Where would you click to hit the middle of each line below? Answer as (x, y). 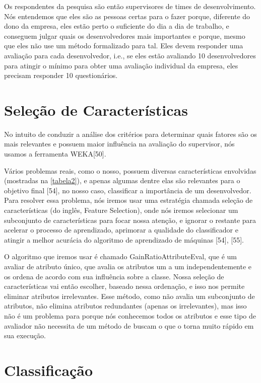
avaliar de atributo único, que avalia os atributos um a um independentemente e (128, 266)
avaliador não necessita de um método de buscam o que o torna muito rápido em (129, 325)
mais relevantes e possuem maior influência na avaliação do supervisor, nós (119, 144)
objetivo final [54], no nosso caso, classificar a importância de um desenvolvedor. (128, 190)
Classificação (49, 370)
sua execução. (25, 335)
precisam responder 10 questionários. (61, 75)
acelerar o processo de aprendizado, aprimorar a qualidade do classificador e (121, 230)
